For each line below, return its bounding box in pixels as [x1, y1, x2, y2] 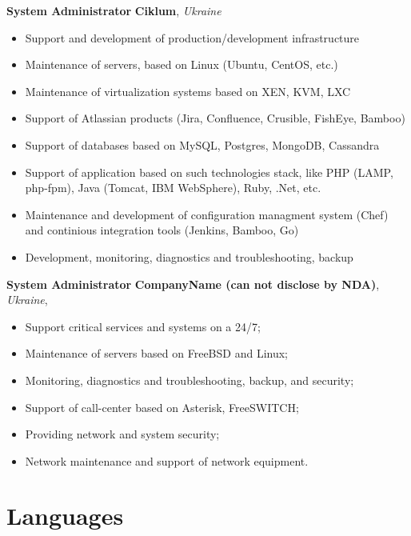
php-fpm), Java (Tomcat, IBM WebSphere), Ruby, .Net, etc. [25, 179, 321, 196]
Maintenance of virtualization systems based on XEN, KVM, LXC [25, 82, 351, 99]
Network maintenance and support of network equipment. [25, 452, 309, 469]
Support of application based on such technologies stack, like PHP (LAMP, [25, 163, 393, 180]
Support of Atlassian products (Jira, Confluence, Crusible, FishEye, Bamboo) [25, 110, 405, 126]
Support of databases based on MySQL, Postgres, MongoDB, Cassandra [25, 136, 380, 153]
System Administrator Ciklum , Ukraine [6, 2, 221, 18]
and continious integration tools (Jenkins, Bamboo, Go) [25, 222, 299, 238]
